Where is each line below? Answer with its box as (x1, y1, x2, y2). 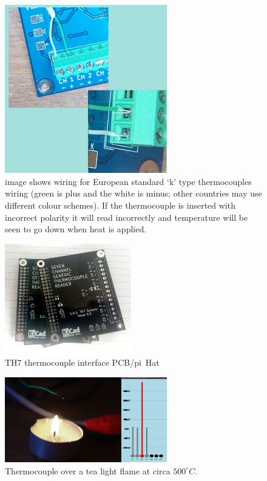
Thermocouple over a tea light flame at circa (5, 464, 171, 477)
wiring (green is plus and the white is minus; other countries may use (5, 187, 262, 200)
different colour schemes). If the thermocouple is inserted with (5, 198, 235, 211)
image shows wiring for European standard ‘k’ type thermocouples (5, 175, 252, 187)
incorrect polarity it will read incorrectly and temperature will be (5, 210, 248, 223)
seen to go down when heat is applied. (5, 223, 147, 235)
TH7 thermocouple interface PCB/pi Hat (5, 356, 160, 369)
